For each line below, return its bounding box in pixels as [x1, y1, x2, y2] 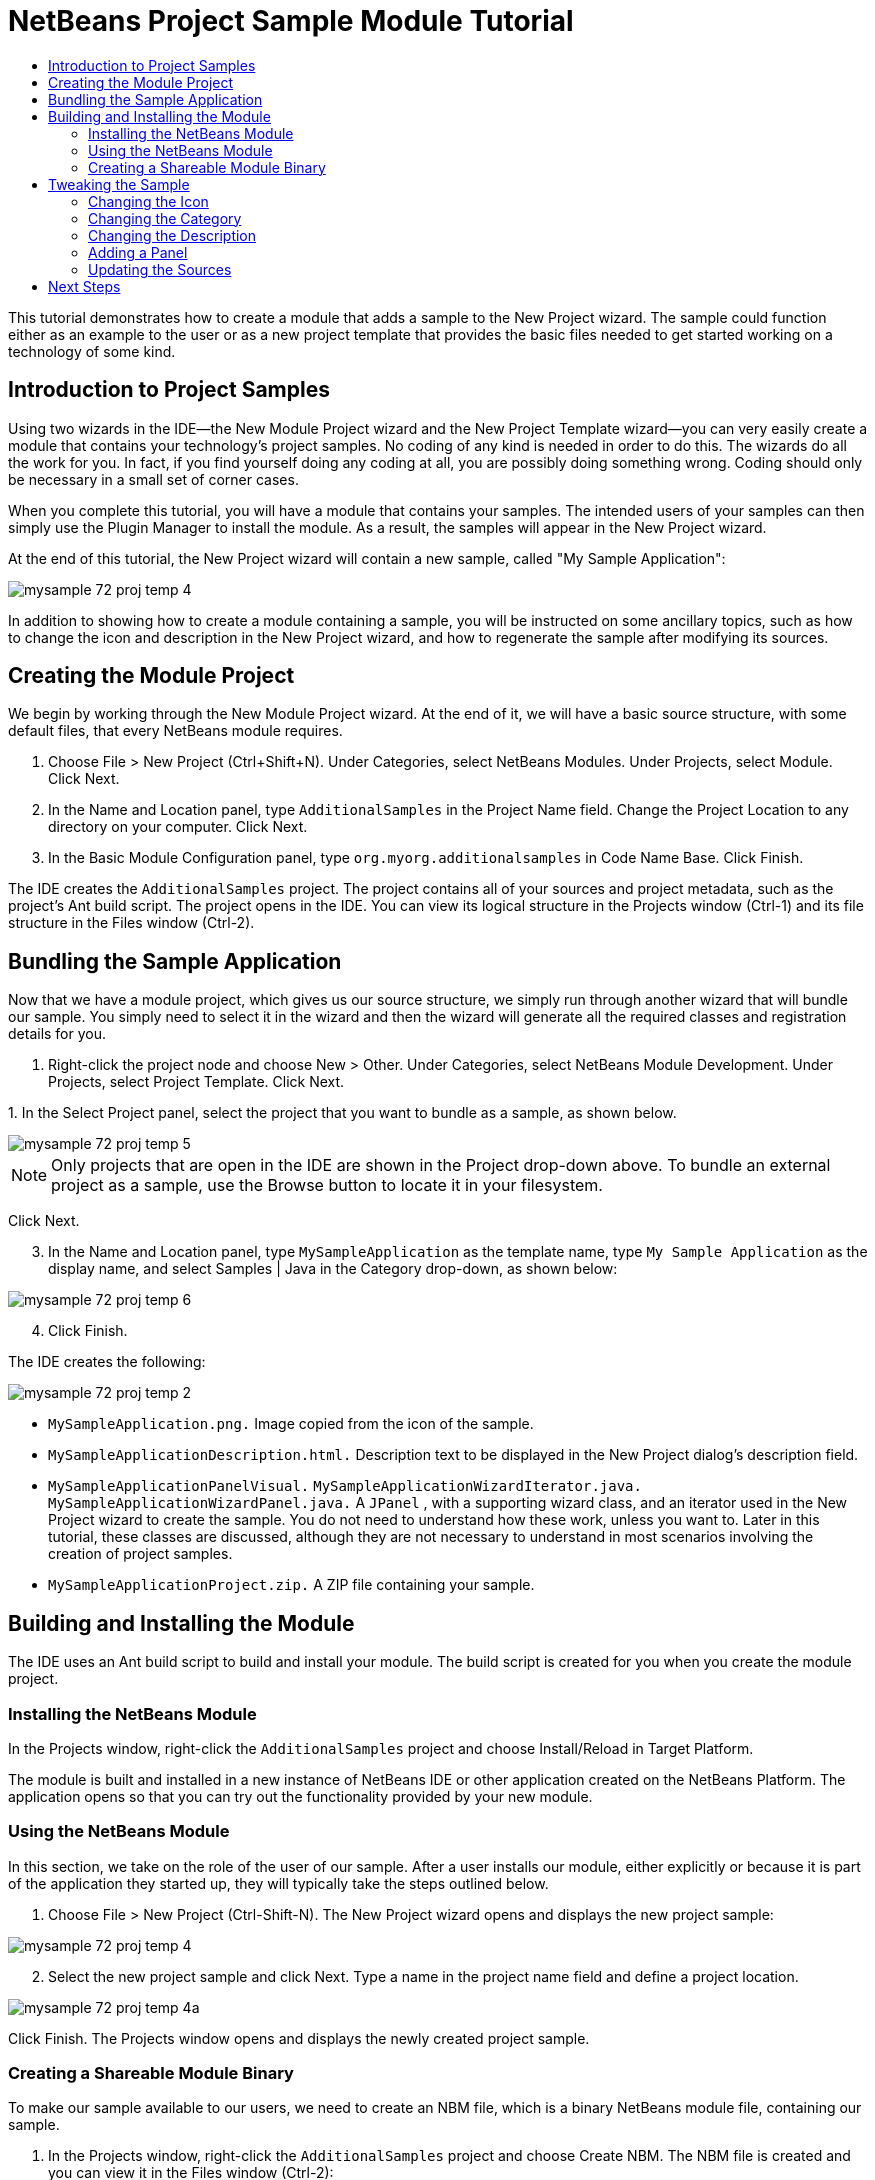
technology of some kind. [8, 342, 176, 360]
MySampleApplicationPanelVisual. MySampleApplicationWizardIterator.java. [48, 1478, 642, 1495]
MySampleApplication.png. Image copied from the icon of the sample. [48, 1415, 534, 1433]
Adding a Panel [88, 243, 188, 261]
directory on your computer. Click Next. [48, 818, 308, 836]
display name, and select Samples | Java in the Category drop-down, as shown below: [48, 1260, 618, 1278]
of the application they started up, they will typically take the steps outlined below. [8, 1874, 549, 1892]
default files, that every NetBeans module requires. [8, 722, 343, 740]
